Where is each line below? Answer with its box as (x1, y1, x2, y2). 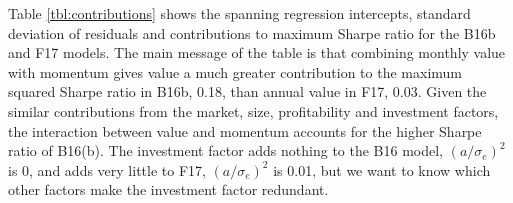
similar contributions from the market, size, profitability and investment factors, (8, 100, 499, 121)
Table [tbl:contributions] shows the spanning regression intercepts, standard (8, 3, 471, 23)
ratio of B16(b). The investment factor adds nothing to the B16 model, (8, 140, 444, 161)
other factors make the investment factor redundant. (8, 179, 329, 200)
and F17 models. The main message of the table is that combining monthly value (8, 42, 506, 63)
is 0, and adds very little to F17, (8, 159, 206, 180)
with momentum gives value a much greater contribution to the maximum (8, 61, 462, 82)
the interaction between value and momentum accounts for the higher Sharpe (8, 120, 482, 141)
